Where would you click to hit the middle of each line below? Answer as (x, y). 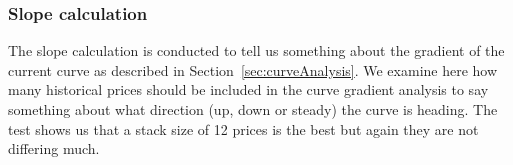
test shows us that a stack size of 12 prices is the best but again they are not (243, 128)
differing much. (54, 148)
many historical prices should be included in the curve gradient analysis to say (248, 89)
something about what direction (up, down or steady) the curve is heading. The (253, 109)
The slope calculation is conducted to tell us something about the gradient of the (256, 50)
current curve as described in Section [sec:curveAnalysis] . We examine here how (253, 69)
